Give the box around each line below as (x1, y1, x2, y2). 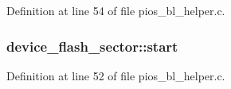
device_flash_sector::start (6, 36, 178, 56)
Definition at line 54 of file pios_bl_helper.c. (6, 2, 225, 18)
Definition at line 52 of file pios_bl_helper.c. (6, 67, 225, 83)
